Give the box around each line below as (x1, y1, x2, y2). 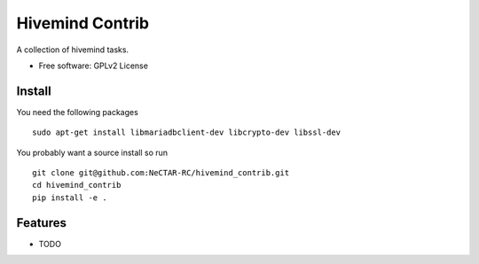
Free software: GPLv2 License (38, 60, 148, 71)
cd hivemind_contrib (32, 180, 122, 190)
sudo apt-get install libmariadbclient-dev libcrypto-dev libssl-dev (32, 128, 342, 137)
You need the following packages (16, 106, 139, 117)
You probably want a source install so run (16, 147, 169, 158)
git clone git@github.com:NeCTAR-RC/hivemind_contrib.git (32, 168, 290, 178)
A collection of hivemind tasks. (16, 44, 129, 55)
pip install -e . (32, 192, 107, 203)
